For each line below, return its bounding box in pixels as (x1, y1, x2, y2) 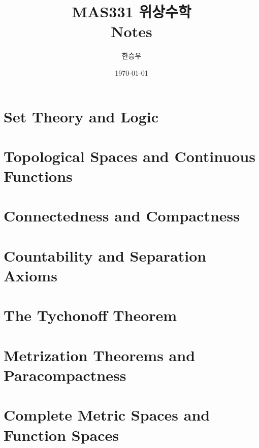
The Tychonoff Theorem (4, 305, 177, 326)
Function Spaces (4, 424, 119, 445)
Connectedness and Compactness (4, 205, 240, 226)
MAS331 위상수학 (72, 1, 191, 22)
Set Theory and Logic (4, 106, 159, 126)
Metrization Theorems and (4, 344, 196, 365)
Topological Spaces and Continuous (4, 145, 255, 166)
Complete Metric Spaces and (4, 404, 210, 425)
